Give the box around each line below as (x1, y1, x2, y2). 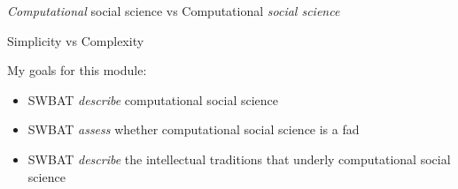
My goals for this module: (7, 61, 147, 79)
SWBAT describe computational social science (27, 90, 278, 109)
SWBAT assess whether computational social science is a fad (27, 120, 360, 139)
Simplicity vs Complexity (7, 31, 144, 49)
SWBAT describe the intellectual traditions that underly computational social (27, 149, 451, 168)
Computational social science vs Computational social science (7, 2, 340, 19)
